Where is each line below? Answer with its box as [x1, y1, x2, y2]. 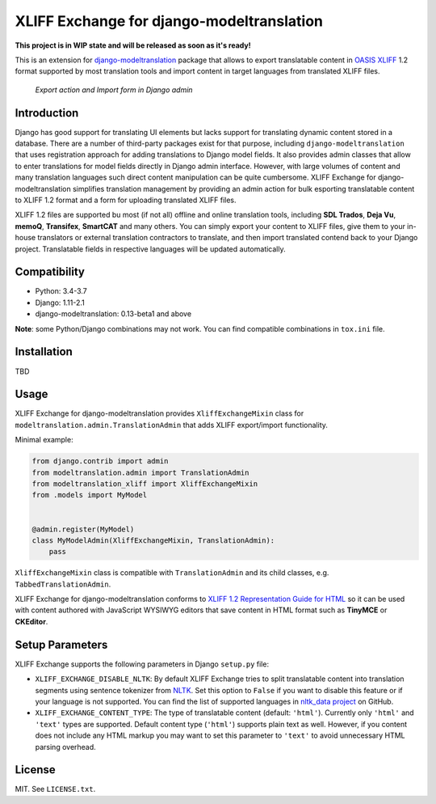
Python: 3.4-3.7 [35, 286, 88, 296]
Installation [15, 345, 73, 359]
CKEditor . [15, 616, 48, 626]
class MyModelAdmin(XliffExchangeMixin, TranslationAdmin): [31, 535, 275, 545]
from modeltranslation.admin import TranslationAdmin [31, 468, 249, 477]
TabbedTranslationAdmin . [15, 579, 111, 589]
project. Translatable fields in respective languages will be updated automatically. [15, 243, 286, 254]
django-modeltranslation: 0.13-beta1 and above [35, 309, 192, 319]
